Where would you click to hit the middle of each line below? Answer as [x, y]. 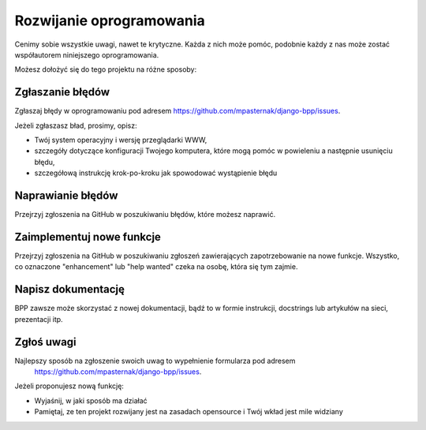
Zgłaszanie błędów [62, 92]
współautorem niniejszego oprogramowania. [87, 54]
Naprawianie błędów [66, 196]
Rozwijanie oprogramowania [110, 21]
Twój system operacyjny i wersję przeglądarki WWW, [121, 140]
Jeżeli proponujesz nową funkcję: [69, 386]
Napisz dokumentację [70, 289]
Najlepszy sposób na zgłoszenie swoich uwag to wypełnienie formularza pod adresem [155, 361]
